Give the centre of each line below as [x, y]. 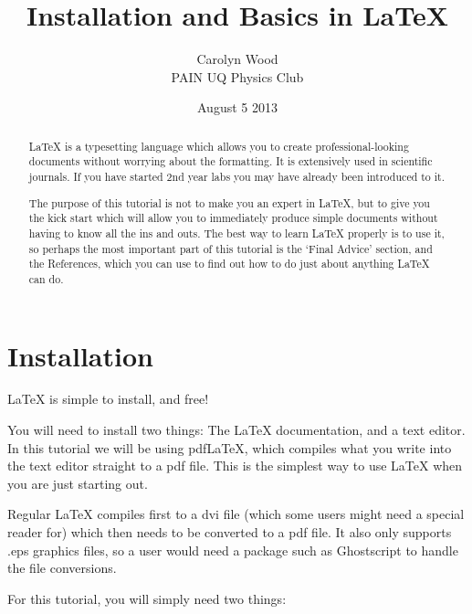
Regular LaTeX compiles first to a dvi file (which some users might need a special [236, 514]
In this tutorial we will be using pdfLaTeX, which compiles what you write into [230, 447]
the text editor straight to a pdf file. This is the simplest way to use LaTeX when [235, 466]
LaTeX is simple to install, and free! [108, 399]
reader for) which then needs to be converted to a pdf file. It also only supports [230, 532]
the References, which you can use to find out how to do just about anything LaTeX [229, 264]
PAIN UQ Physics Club [237, 76]
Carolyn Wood [237, 59]
